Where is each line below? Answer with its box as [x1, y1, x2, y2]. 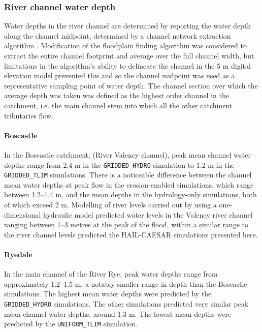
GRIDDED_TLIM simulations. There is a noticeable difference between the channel [4, 169, 252, 180]
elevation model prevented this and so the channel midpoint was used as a [4, 70, 235, 81]
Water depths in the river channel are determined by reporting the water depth [4, 20, 251, 31]
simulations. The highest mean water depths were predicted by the [4, 288, 212, 299]
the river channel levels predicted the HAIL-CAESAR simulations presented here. [4, 229, 258, 239]
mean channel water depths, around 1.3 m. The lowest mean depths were [4, 308, 232, 319]
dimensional [4, 209, 41, 220]
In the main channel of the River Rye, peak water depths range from [4, 268, 218, 279]
